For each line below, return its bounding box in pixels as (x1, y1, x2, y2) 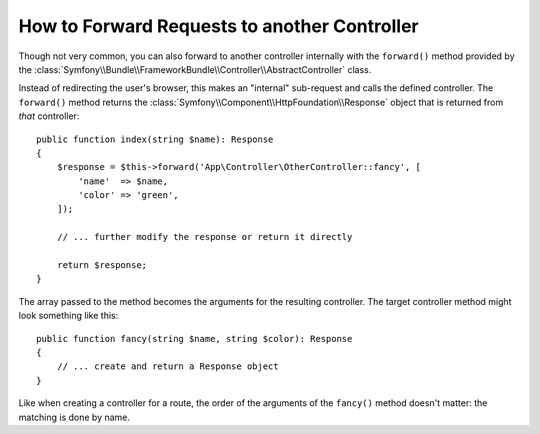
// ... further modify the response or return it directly (56, 231, 353, 243)
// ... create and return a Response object (56, 361, 279, 372)
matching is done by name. (18, 411, 130, 423)
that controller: (18, 110, 80, 122)
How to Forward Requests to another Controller (18, 15, 419, 37)
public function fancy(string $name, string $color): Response (36, 333, 353, 344)
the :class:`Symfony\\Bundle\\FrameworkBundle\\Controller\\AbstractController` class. (18, 63, 372, 75)
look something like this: (18, 310, 119, 322)
